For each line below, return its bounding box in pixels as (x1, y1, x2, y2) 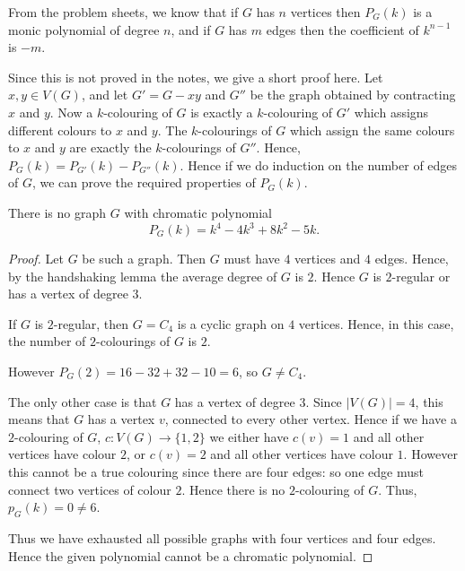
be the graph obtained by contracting (250, 85, 456, 104)
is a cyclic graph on (177, 314, 285, 333)
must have (224, 249, 280, 268)
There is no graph (8, 203, 107, 221)
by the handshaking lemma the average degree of (8, 266, 277, 285)
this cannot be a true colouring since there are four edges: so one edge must (8, 462, 424, 480)
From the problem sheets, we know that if (8, 3, 239, 21)
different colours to (8, 120, 112, 139)
